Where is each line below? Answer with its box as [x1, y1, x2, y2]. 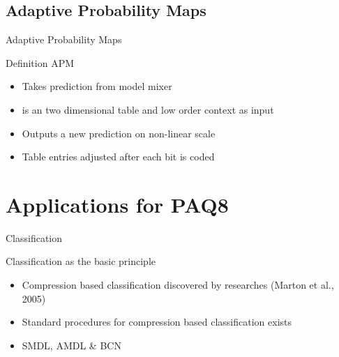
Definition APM [6, 55, 75, 70]
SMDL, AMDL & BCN [22, 337, 121, 352]
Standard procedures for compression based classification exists [22, 314, 292, 329]
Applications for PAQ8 [6, 190, 229, 218]
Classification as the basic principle [6, 254, 156, 268]
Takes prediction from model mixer [22, 79, 172, 93]
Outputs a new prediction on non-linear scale [22, 126, 216, 140]
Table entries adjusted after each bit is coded [22, 149, 215, 164]
